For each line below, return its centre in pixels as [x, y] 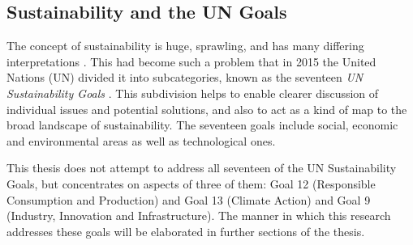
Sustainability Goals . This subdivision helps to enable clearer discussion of [193, 93]
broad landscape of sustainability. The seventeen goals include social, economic [202, 125]
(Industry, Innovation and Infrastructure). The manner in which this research [199, 215]
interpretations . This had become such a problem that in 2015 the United [191, 61]
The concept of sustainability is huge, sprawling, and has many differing [185, 46]
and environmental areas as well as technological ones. [141, 140]
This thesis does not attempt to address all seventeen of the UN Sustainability [202, 168]
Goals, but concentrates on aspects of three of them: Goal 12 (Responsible [191, 183]
